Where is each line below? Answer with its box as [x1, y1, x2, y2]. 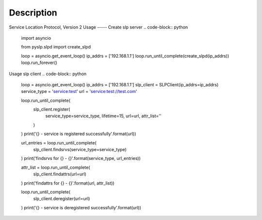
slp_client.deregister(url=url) [33, 196, 90, 202]
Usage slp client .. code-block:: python [9, 71, 87, 77]
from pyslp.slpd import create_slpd [21, 44, 91, 50]
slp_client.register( [33, 107, 70, 112]
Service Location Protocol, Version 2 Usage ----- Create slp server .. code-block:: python [9, 24, 188, 30]
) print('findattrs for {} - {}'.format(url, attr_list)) [21, 180, 115, 186]
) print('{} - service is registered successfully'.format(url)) [21, 131, 136, 137]
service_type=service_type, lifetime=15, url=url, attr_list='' [45, 113, 162, 119]
